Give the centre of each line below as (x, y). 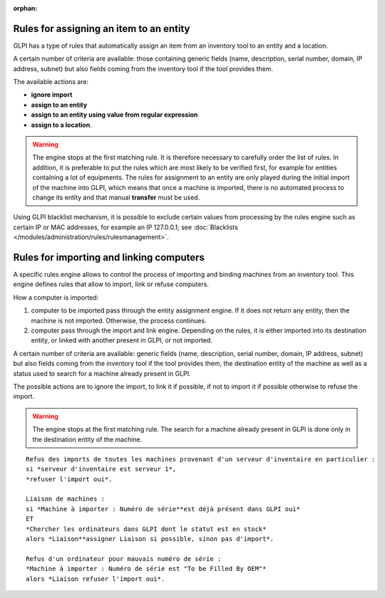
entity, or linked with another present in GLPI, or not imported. (122, 340)
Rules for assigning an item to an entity (102, 28)
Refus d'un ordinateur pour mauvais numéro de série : (124, 558)
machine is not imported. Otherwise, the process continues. (119, 320)
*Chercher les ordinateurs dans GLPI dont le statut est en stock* (146, 529)
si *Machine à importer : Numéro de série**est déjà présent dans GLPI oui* (163, 509)
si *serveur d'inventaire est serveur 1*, (101, 469)
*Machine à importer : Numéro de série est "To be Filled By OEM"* (146, 569)
